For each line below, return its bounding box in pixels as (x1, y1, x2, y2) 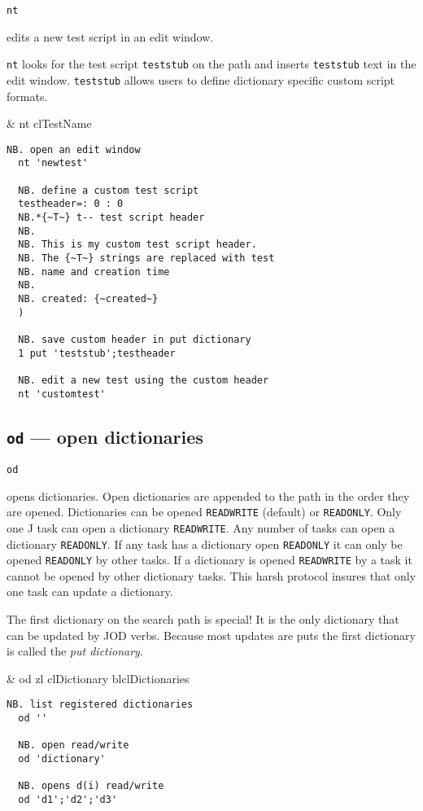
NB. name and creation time (18, 265, 170, 278)
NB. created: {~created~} (18, 292, 159, 305)
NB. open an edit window (7, 143, 141, 156)
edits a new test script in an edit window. (7, 28, 214, 45)
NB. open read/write (18, 739, 129, 752)
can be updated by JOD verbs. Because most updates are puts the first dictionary (7, 626, 416, 643)
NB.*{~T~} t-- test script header (18, 212, 205, 224)
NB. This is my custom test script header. (18, 239, 257, 251)
